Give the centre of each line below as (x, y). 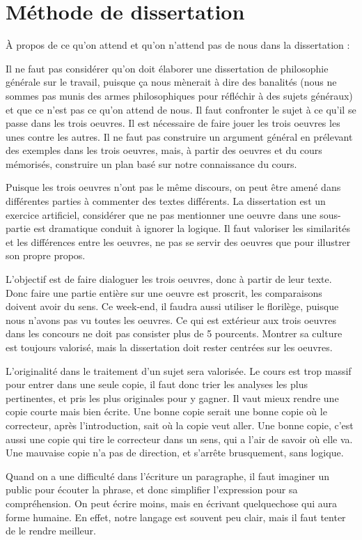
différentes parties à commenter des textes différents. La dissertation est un (166, 201)
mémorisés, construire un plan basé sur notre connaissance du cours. (151, 163)
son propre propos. (46, 255)
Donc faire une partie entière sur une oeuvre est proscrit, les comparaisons (164, 292)
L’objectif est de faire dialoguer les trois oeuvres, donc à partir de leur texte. (169, 279)
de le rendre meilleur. (51, 531)
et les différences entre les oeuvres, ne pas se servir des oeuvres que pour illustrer (178, 241)
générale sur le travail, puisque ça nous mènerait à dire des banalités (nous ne (171, 82)
